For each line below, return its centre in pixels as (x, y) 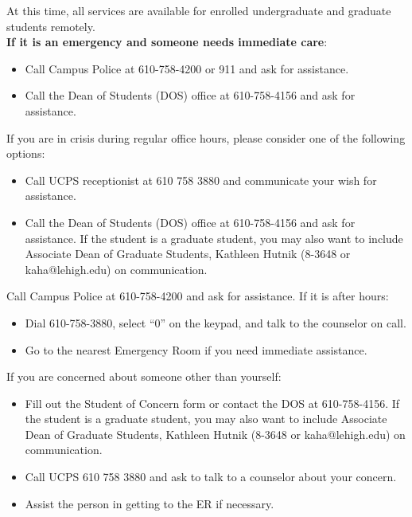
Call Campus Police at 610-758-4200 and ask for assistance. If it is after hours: (198, 296)
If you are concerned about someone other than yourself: (144, 376)
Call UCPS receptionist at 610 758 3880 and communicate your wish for (201, 180)
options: (26, 153)
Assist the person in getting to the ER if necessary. (150, 503)
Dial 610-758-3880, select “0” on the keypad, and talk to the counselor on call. (216, 322)
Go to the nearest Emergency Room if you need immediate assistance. (196, 349)
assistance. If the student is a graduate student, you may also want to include (214, 238)
